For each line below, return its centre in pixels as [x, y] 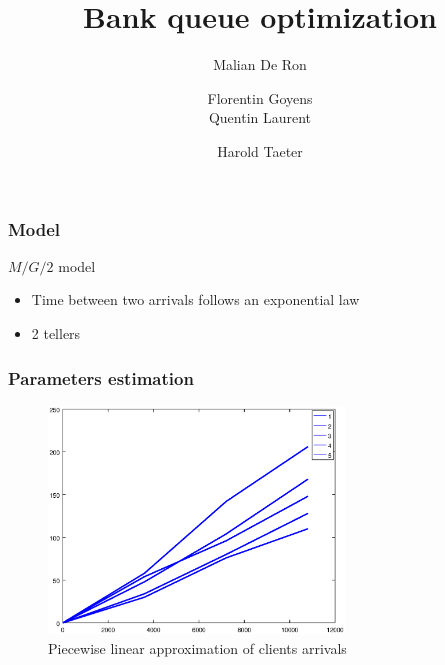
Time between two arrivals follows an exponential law [195, 299]
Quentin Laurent [260, 117]
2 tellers [56, 332]
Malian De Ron [260, 64]
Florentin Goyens [260, 97]
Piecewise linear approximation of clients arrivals [197, 648]
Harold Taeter [260, 150]
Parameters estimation [101, 377]
